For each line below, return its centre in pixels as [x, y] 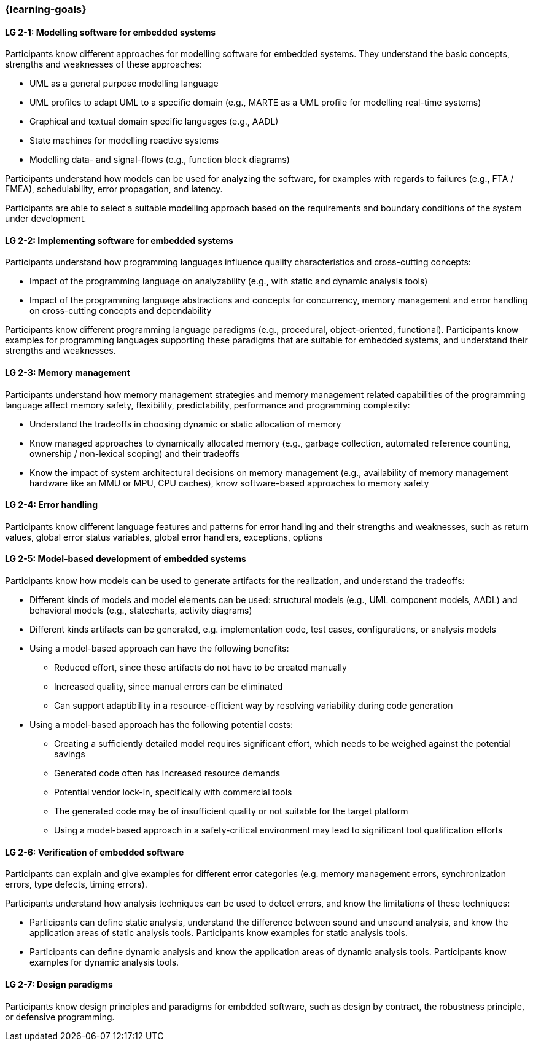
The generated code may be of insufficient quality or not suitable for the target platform [231, 811]
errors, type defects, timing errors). [76, 884]
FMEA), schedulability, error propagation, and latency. [114, 189]
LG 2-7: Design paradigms [59, 984]
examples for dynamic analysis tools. [104, 962]
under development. [46, 219]
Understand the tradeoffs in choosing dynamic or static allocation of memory [185, 424]
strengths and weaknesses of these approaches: [103, 64]
